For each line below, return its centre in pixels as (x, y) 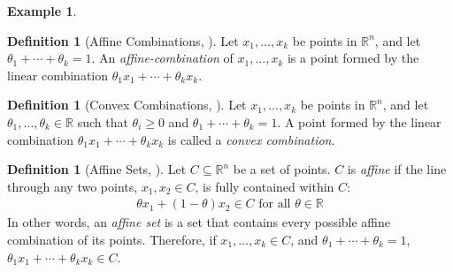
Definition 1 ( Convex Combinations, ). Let (127, 105)
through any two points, (73, 186)
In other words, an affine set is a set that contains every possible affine (199, 222)
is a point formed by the (353, 58)
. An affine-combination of (162, 58)
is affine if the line (397, 169)
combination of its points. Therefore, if (112, 239)
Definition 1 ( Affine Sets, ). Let (97, 169)
